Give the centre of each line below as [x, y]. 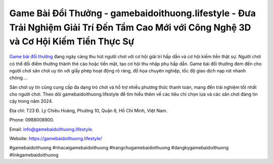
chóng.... [18, 78]
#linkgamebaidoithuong [34, 155]
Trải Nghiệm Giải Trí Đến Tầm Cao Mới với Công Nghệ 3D [130, 27]
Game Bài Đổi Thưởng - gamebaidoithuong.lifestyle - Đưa [133, 13]
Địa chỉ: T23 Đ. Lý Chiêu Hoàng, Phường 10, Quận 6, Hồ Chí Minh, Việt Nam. [88, 110]
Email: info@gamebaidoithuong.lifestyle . [51, 129]
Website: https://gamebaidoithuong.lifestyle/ [56, 139]
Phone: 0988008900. [32, 120]
